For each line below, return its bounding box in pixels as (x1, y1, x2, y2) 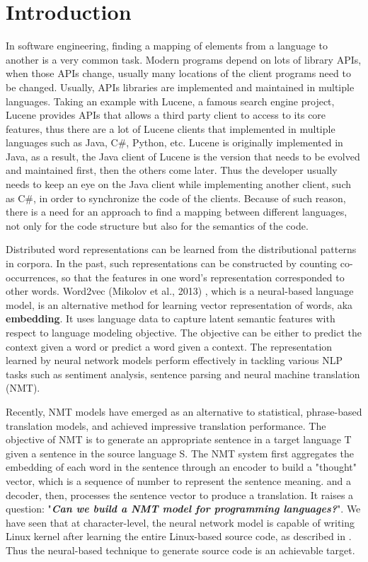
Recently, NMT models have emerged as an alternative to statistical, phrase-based (6, 404, 362, 418)
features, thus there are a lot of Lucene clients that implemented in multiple (6, 121, 335, 136)
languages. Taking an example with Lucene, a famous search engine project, (6, 93, 335, 108)
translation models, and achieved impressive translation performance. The (6, 418, 326, 433)
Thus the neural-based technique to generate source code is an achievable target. (6, 542, 355, 557)
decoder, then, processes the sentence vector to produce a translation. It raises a (6, 487, 354, 502)
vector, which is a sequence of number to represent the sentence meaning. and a (6, 473, 352, 488)
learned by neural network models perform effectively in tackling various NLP (6, 353, 343, 368)
